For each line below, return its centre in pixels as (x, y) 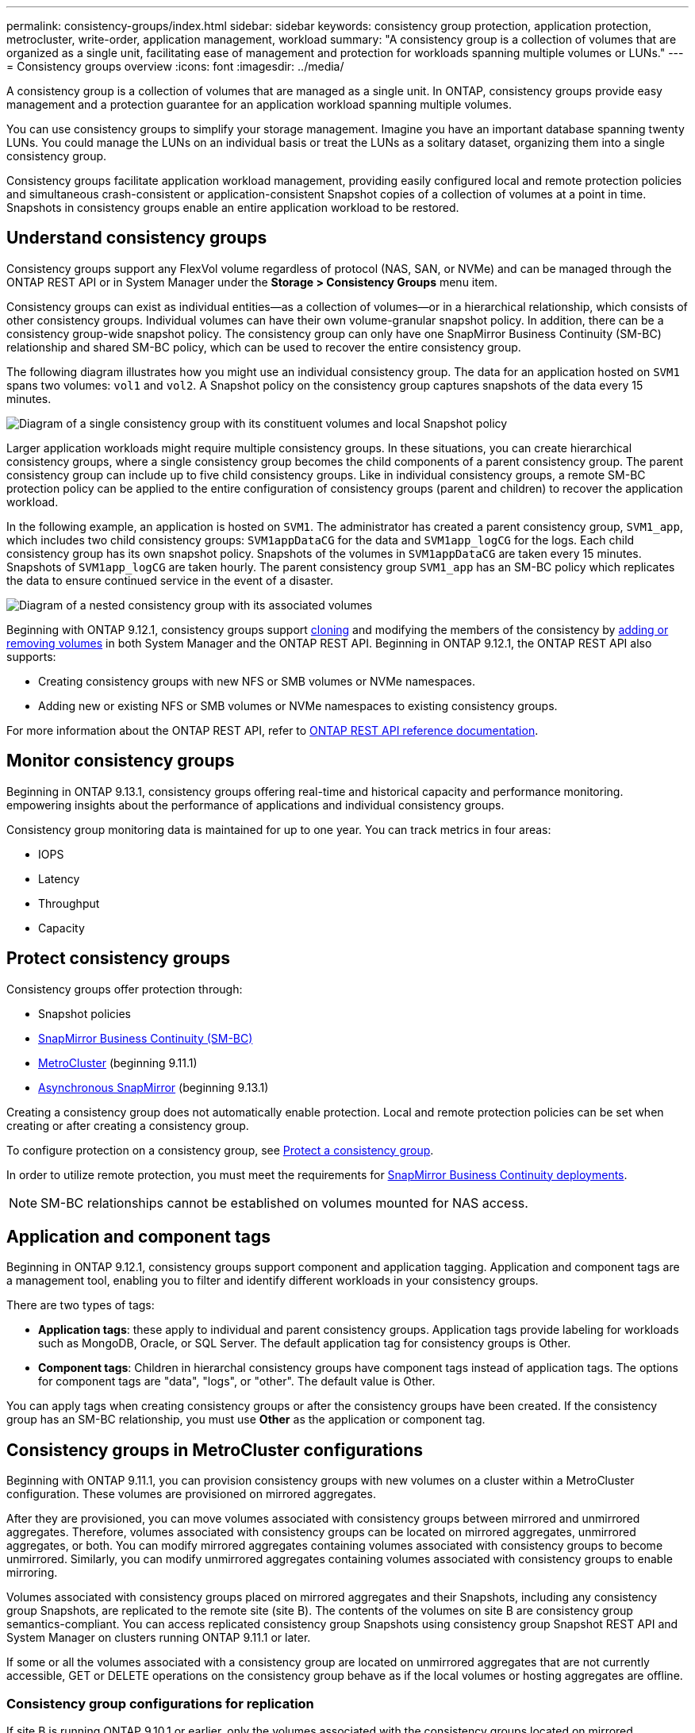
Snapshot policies (84, 1013)
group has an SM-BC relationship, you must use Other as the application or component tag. (246, 1420)
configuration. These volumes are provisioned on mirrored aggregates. (191, 1494)
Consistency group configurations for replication (160, 1703)
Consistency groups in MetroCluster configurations (215, 1450)
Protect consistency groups (118, 959)
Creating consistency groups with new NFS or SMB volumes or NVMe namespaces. (257, 681)
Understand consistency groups (137, 238)
